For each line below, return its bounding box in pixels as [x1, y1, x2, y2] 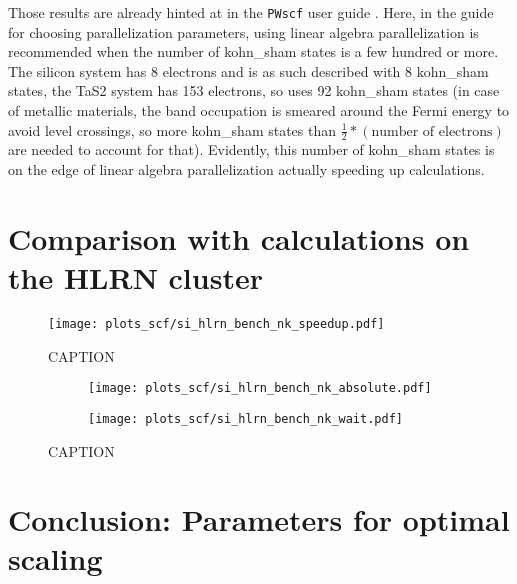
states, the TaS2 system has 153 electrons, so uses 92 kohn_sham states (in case [8, 80, 500, 101]
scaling [8, 538, 103, 579]
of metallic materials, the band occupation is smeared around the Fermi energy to [8, 100, 510, 121]
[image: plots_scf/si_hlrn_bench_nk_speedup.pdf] [48, 316, 385, 331]
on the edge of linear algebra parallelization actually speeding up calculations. [8, 159, 485, 180]
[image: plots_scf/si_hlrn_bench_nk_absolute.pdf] [88, 381, 432, 396]
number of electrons [371, 124, 493, 139]
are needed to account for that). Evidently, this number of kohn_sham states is [8, 139, 495, 160]
